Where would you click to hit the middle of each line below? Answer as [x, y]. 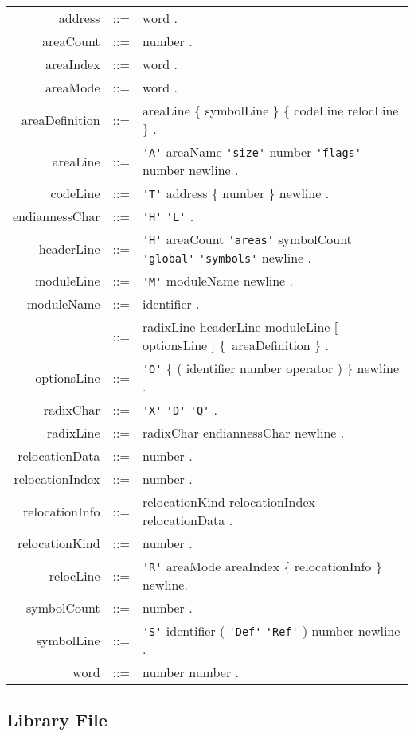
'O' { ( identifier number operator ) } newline [271, 368]
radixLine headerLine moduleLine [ [240, 327]
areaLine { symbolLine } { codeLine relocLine [270, 110]
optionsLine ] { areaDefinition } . [235, 345]
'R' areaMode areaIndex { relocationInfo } [262, 566]
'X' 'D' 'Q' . [180, 409]
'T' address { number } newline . [236, 193]
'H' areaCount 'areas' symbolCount [247, 239]
